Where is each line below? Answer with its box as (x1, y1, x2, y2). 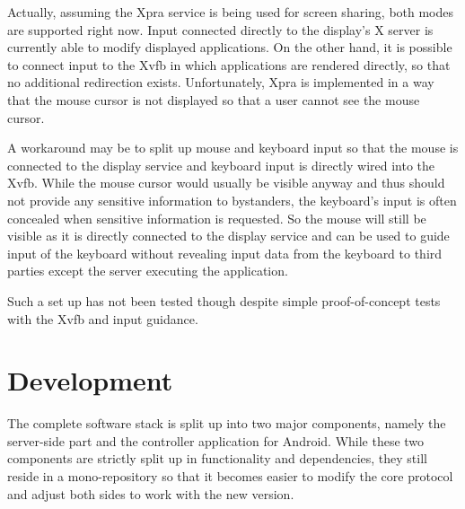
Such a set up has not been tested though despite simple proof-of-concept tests (7, 291, 441, 310)
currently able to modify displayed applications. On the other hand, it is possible (7, 38, 452, 57)
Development (7, 362, 173, 399)
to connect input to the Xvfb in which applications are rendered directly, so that (7, 55, 451, 74)
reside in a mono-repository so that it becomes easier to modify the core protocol (7, 467, 453, 485)
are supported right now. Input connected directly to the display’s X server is (7, 20, 434, 39)
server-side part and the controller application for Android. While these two (7, 431, 425, 450)
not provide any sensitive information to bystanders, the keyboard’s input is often (7, 190, 457, 209)
